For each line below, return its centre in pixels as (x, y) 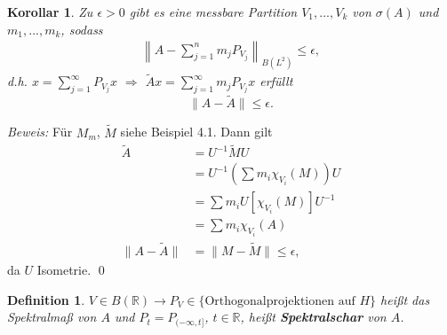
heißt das (405, 299)
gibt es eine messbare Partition (213, 12)
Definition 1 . (46, 299)
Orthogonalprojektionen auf (280, 301)
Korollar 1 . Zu (50, 12)
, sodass (82, 29)
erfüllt (276, 81)
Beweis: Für (40, 132)
